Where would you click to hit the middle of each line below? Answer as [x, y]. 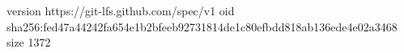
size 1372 [29, 42]
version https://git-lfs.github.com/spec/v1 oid [121, 10]
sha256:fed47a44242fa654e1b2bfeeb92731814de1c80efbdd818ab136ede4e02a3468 [202, 26]
